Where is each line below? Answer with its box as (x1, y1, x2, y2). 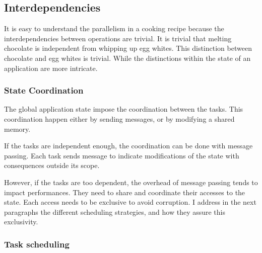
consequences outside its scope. (4, 160, 100, 171)
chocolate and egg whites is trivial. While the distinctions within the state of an (4, 52, 251, 63)
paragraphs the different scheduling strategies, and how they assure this (4, 206, 226, 217)
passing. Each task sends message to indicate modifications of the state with (4, 150, 239, 160)
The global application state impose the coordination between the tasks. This (4, 104, 243, 114)
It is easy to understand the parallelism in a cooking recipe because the (4, 23, 224, 34)
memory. (4, 123, 31, 134)
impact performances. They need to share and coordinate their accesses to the (4, 187, 245, 197)
